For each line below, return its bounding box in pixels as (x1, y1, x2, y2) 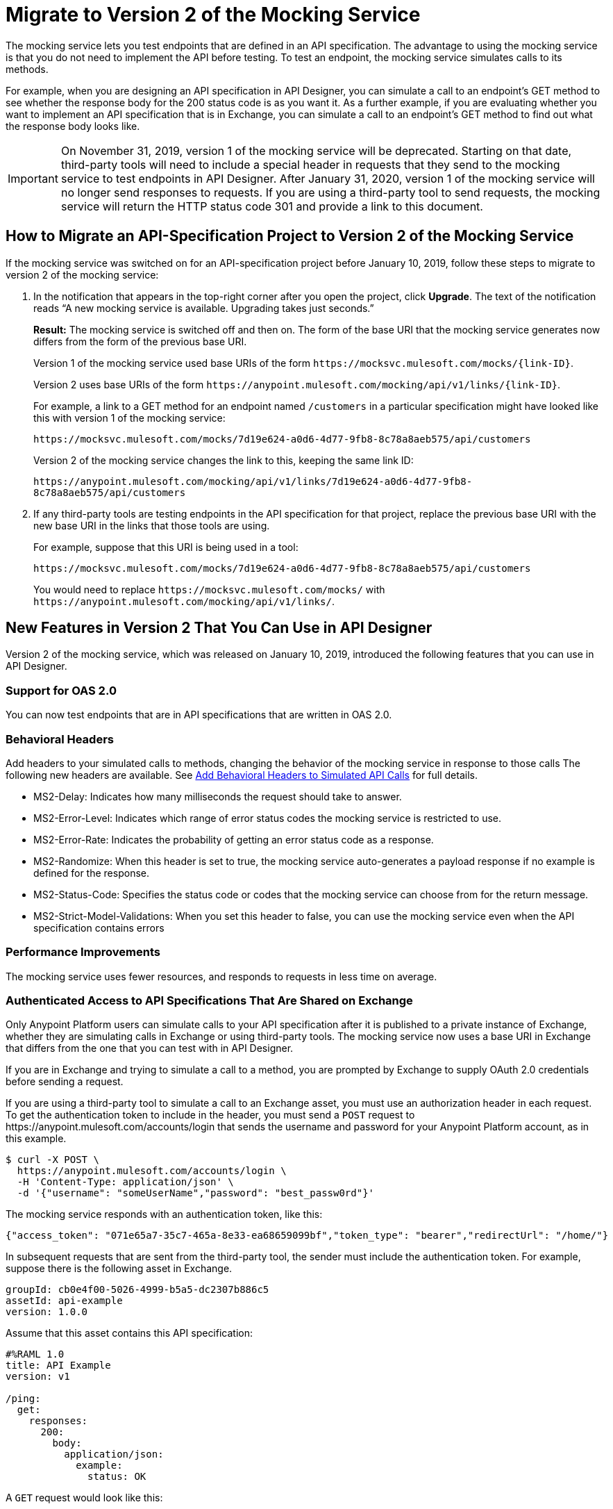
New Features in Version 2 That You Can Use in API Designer (6, 619, 433, 637)
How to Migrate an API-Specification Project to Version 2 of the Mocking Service (6, 227, 574, 245)
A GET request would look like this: (6, 1492, 163, 1504)
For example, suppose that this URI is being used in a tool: (33, 541, 299, 553)
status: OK (87, 1471, 146, 1483)
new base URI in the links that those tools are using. (33, 519, 270, 531)
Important (8, 171, 58, 185)
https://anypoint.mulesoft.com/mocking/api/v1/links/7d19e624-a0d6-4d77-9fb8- (33, 475, 473, 487)
